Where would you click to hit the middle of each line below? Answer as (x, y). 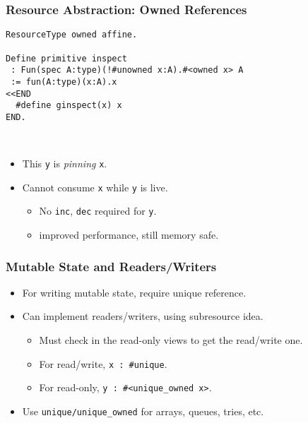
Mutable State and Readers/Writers (111, 266)
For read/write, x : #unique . (103, 363)
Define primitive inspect (66, 58)
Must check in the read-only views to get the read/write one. (171, 340)
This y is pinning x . (65, 163)
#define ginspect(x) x (69, 106)
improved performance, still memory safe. (129, 235)
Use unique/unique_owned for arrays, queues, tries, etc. (143, 411)
